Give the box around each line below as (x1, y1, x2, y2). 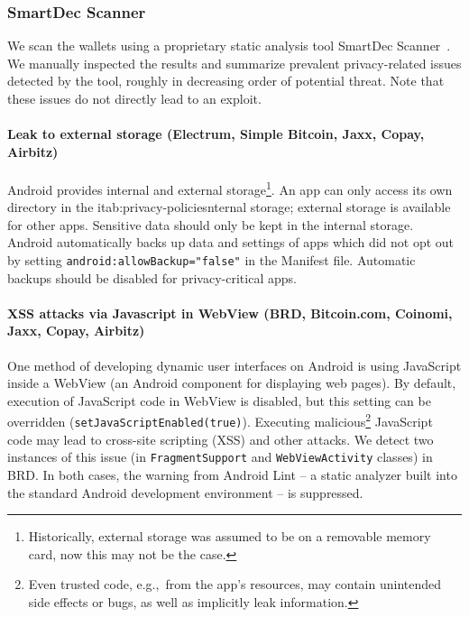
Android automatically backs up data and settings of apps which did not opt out (7, 233, 455, 252)
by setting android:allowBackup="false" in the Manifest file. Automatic (7, 251, 416, 270)
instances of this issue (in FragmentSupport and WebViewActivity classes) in (7, 447, 433, 466)
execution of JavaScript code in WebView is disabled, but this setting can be (7, 391, 431, 410)
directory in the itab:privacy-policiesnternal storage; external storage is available (7, 198, 451, 216)
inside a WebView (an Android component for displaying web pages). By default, (7, 373, 456, 392)
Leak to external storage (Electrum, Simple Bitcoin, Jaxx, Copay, (7, 124, 425, 143)
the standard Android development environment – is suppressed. (7, 483, 363, 502)
